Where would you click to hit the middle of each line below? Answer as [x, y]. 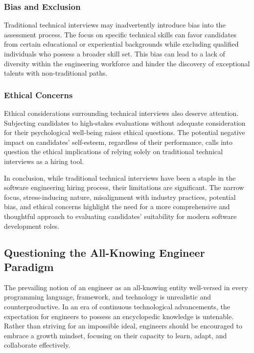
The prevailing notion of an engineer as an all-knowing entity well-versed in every [126, 287]
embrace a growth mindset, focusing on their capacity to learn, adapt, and [115, 335]
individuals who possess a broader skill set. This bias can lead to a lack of [115, 54]
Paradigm [29, 266]
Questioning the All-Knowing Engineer [104, 252]
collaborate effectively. [37, 345]
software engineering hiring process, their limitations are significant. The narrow [124, 187]
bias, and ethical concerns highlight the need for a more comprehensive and [117, 206]
